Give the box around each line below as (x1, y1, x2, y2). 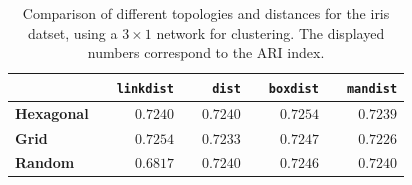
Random (15, 152, 75, 173)
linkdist (116, 81, 174, 96)
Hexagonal (15, 102, 89, 123)
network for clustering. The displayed (156, 22, 385, 43)
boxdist (268, 81, 319, 96)
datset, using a (27, 22, 118, 43)
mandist (346, 81, 398, 96)
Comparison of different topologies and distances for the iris (22, 3, 390, 23)
